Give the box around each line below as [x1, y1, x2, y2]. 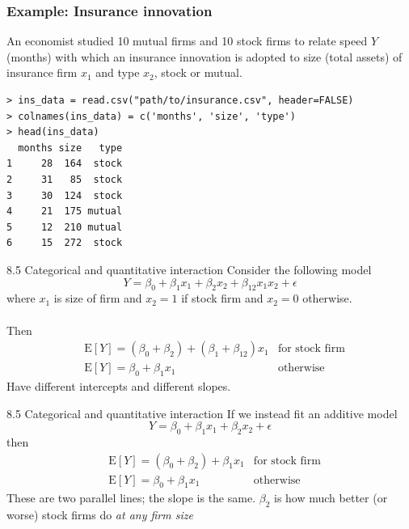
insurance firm [6, 64, 78, 81]
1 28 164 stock [6, 158, 123, 170]
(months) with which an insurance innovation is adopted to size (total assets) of [6, 48, 403, 65]
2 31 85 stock [6, 173, 123, 185]
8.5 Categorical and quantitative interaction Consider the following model [6, 260, 372, 277]
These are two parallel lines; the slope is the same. [6, 489, 256, 506]
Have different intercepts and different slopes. [6, 377, 231, 394]
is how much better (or [273, 489, 388, 506]
